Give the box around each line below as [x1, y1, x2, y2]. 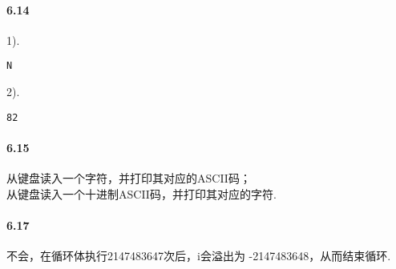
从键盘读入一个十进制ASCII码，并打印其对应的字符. [6, 185, 277, 202]
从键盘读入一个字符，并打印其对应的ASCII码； [6, 170, 251, 187]
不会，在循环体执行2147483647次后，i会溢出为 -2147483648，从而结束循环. [6, 247, 391, 264]
